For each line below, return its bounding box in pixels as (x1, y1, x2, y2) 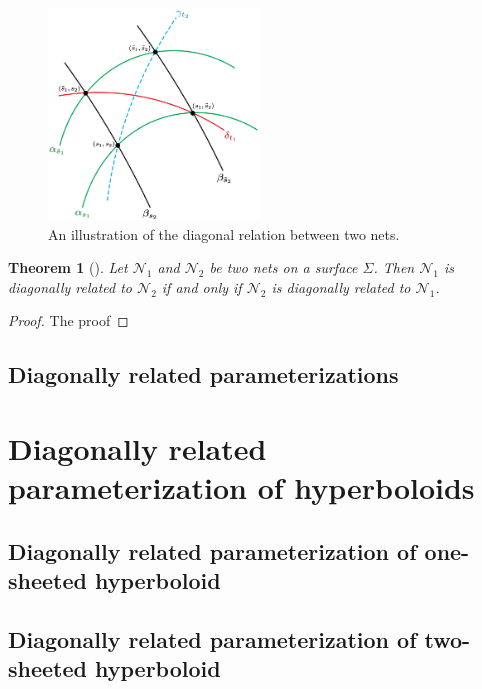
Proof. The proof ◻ (8, 310, 129, 331)
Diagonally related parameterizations (8, 359, 399, 390)
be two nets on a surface (209, 257, 358, 278)
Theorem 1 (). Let (8, 257, 128, 278)
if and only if (161, 276, 242, 297)
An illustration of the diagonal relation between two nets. (48, 223, 400, 244)
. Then (373, 257, 415, 278)
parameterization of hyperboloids (8, 467, 475, 508)
